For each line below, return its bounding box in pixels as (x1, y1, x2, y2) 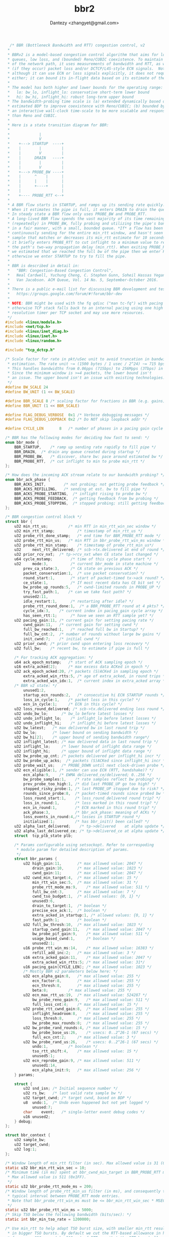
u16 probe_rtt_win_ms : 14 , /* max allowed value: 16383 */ (23, 946, 154, 951)
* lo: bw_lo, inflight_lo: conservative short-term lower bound (7, 89, 150, 95)
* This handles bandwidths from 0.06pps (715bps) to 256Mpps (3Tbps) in (7, 366, 163, 371)
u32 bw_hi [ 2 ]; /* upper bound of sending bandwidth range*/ (14, 735, 150, 740)
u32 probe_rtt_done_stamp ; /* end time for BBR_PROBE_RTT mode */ (14, 533, 161, 538)
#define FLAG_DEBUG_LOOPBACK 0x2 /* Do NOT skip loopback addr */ (5, 417, 147, 422)
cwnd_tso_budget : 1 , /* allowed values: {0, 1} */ (32, 894, 141, 899)
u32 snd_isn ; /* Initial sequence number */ (23, 1086, 118, 1091)
